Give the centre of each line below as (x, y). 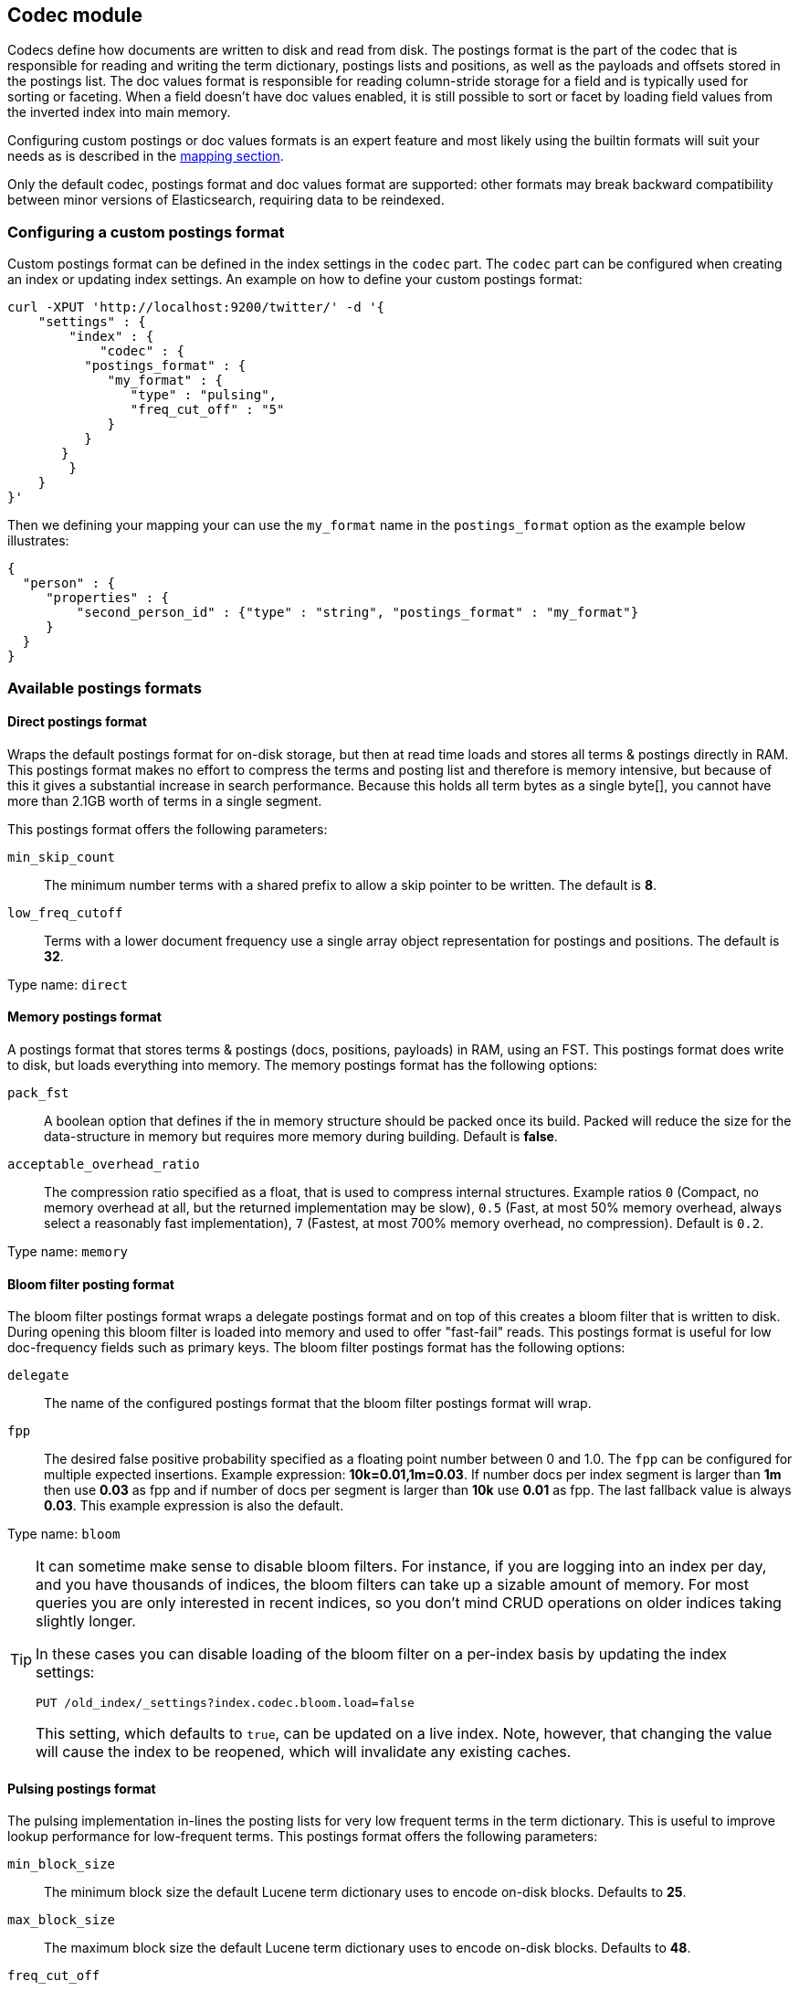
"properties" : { (108, 598)
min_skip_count (62, 857)
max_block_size (62, 1920)
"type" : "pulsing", (204, 395)
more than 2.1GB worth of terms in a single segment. (165, 800)
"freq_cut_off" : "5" (207, 410)
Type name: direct (68, 984)
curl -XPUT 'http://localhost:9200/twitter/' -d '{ (196, 307)
